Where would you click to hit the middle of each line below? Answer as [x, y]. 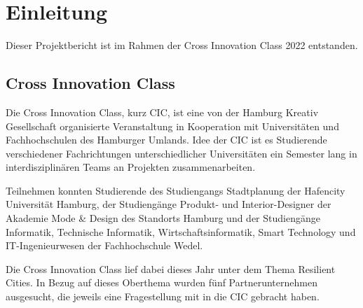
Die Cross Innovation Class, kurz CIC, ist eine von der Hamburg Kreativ [162, 112]
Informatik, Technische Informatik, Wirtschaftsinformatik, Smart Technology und [181, 231]
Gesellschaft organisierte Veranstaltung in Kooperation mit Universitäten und [172, 126]
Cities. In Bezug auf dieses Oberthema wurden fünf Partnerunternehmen [162, 282]
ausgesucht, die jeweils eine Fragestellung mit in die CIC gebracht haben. [163, 296]
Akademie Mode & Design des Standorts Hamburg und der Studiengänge [163, 218]
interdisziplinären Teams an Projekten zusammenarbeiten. [131, 167]
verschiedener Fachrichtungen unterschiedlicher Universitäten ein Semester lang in [181, 153]
